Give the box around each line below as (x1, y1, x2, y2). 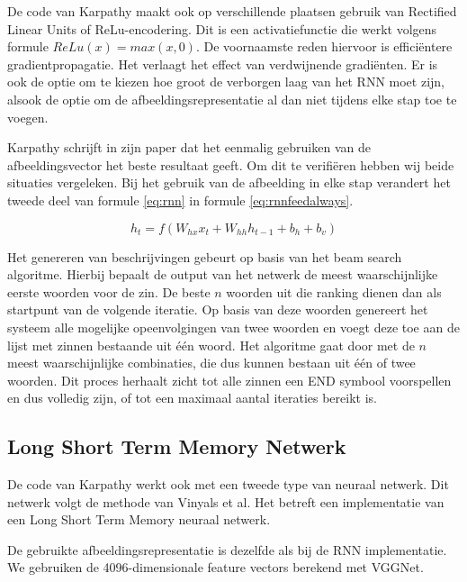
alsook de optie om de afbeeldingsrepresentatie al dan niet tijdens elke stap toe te (7, 89, 457, 108)
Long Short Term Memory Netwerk (7, 432, 346, 460)
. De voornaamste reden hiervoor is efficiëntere (195, 37, 453, 56)
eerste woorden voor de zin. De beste (7, 282, 211, 301)
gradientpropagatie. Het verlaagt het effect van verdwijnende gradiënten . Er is (7, 54, 438, 73)
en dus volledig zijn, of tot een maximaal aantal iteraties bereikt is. (7, 388, 377, 407)
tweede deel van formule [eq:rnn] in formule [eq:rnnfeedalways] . (7, 190, 354, 209)
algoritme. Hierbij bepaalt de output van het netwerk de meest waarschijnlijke (7, 265, 438, 284)
